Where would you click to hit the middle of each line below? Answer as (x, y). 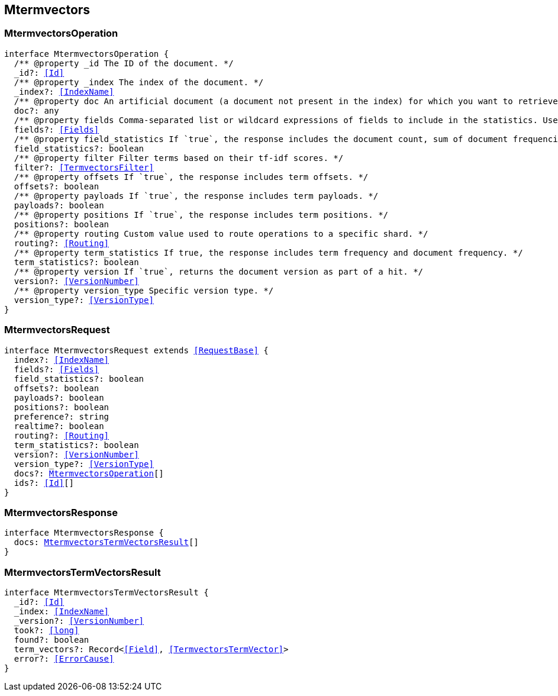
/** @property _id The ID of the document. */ (124, 63)
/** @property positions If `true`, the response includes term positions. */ (201, 215)
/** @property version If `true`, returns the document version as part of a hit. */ (219, 271)
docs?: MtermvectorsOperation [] (89, 473)
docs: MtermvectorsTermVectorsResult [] (106, 542)
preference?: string (62, 416)
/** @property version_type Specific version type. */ (144, 290)
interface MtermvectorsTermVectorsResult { (107, 593)
